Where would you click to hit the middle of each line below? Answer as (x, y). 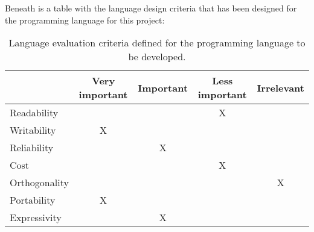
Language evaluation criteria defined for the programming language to (157, 43)
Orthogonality (39, 183)
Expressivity (36, 218)
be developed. (157, 57)
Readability (34, 113)
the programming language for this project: (85, 20)
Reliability (32, 148)
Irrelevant (280, 87)
